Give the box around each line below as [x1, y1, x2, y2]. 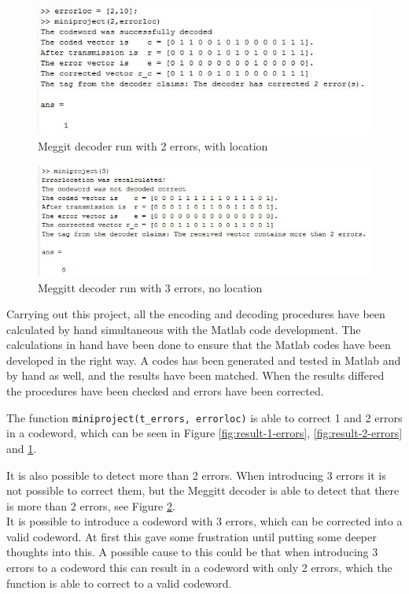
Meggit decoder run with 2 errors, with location [38, 138, 268, 154]
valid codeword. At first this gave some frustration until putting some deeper [6, 528, 377, 544]
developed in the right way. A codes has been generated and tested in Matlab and [6, 351, 401, 368]
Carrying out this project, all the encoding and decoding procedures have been [6, 306, 385, 322]
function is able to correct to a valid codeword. [6, 574, 232, 591]
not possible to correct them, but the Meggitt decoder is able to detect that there [6, 482, 400, 499]
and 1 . [6, 440, 37, 456]
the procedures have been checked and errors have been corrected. [6, 383, 324, 399]
